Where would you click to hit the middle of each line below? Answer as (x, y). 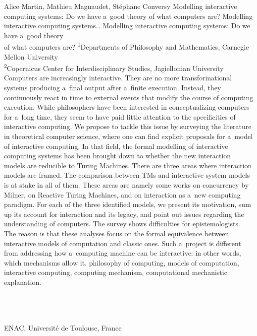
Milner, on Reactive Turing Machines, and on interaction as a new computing (122, 194)
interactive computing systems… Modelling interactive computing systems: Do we (127, 26)
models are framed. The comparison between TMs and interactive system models (127, 175)
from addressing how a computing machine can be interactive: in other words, (123, 253)
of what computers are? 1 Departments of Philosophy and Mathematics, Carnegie (127, 46)
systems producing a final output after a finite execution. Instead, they (113, 88)
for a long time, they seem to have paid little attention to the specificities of (120, 116)
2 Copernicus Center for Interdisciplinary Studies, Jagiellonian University (114, 67)
